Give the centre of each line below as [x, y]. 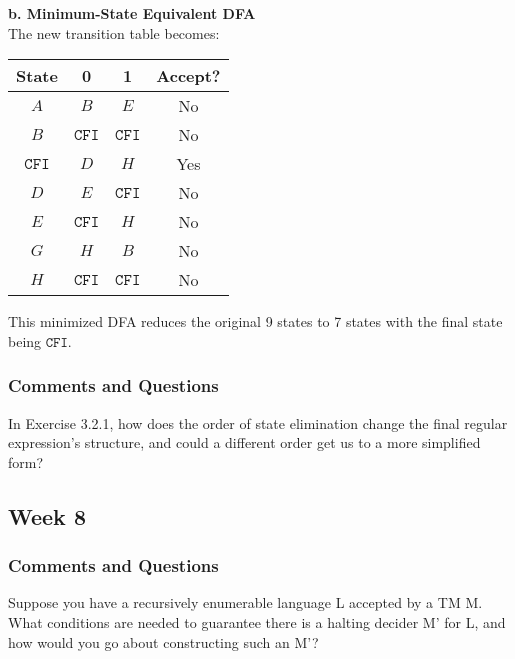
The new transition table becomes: [114, 32]
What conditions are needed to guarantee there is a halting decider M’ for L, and [257, 621]
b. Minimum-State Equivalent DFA [132, 13]
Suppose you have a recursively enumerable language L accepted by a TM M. [245, 602]
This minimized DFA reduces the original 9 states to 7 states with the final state [255, 321]
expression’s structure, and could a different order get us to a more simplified [244, 442]
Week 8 [47, 515]
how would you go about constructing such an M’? [163, 641]
